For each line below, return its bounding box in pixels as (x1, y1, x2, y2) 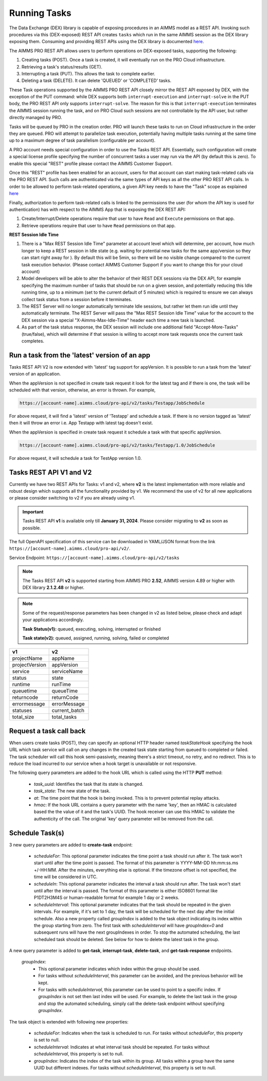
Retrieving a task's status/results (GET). (21, 64, 102, 69)
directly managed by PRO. (9, 115, 62, 121)
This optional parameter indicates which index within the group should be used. (38, 965, 200, 972)
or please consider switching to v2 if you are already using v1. (9, 495, 135, 501)
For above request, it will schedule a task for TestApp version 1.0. (9, 455, 142, 461)
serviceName (51, 668, 83, 675)
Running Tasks (9, 7, 72, 18)
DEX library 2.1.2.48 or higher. (22, 584, 85, 590)
